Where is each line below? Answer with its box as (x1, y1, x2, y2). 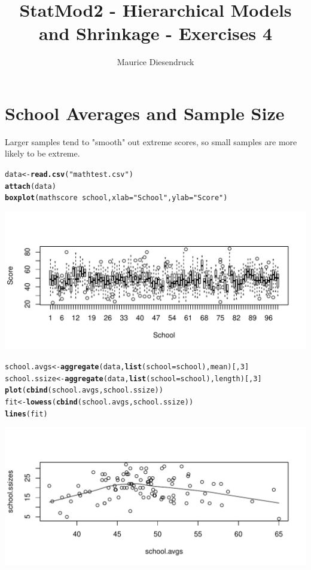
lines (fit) (5, 409, 48, 418)
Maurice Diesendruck (117, 56, 194, 68)
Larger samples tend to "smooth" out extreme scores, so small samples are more (5, 135, 297, 148)
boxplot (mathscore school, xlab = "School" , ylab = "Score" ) (5, 194, 228, 203)
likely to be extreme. (5, 147, 80, 160)
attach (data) (5, 182, 56, 191)
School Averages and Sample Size (5, 100, 285, 125)
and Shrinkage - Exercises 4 (38, 21, 273, 45)
